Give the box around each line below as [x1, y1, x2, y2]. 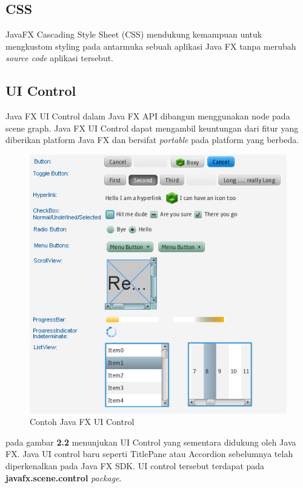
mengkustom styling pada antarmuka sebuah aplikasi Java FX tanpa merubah [5, 39, 296, 52]
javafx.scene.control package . [5, 471, 122, 484]
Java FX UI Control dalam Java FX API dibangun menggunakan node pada [5, 110, 290, 122]
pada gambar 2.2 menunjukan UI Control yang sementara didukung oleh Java [5, 435, 296, 448]
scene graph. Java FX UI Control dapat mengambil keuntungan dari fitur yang [5, 121, 299, 134]
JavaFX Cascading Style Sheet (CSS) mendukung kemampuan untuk [5, 28, 262, 41]
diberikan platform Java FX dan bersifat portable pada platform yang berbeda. [5, 133, 299, 146]
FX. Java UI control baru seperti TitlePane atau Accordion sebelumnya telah [5, 447, 293, 460]
